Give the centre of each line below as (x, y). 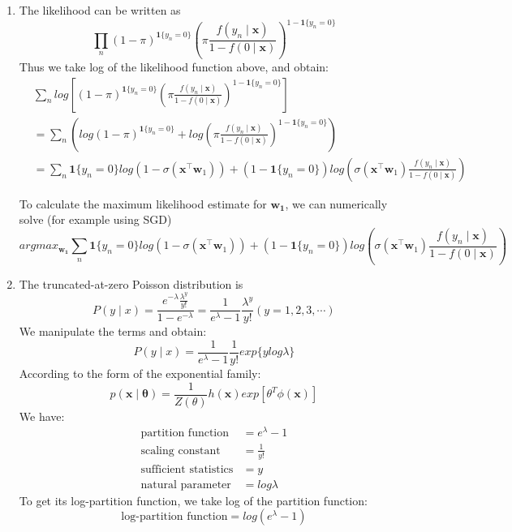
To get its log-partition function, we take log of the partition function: (193, 500)
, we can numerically (336, 203)
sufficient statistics (187, 469)
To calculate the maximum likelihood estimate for (143, 203)
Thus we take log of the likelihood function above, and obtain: (174, 67)
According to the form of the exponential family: (140, 373)
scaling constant (181, 450)
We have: (42, 416)
